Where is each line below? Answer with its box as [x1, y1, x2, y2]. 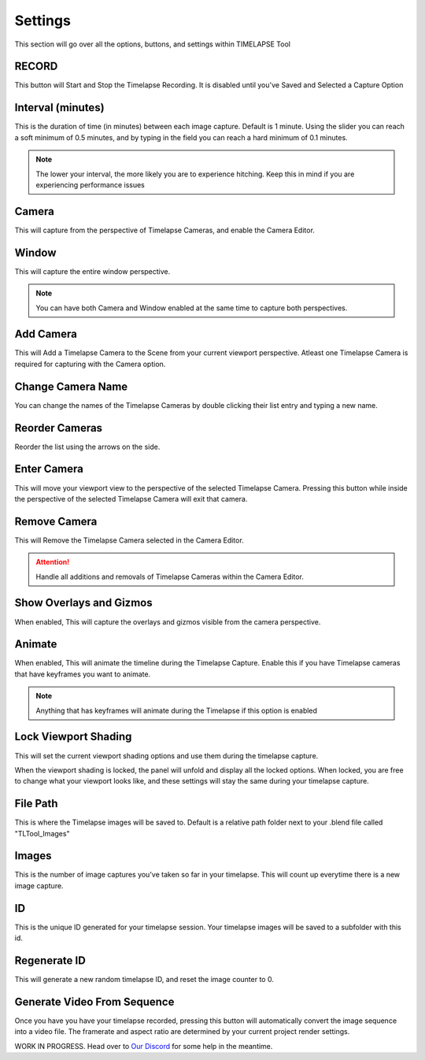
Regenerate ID [14, 954, 86, 967]
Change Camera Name [14, 380, 128, 393]
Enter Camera [14, 462, 84, 476]
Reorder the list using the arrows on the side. [14, 442, 161, 451]
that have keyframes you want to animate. [14, 669, 151, 679]
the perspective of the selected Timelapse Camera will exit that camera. [14, 494, 248, 503]
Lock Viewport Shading [14, 730, 132, 743]
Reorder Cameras [14, 421, 102, 435]
